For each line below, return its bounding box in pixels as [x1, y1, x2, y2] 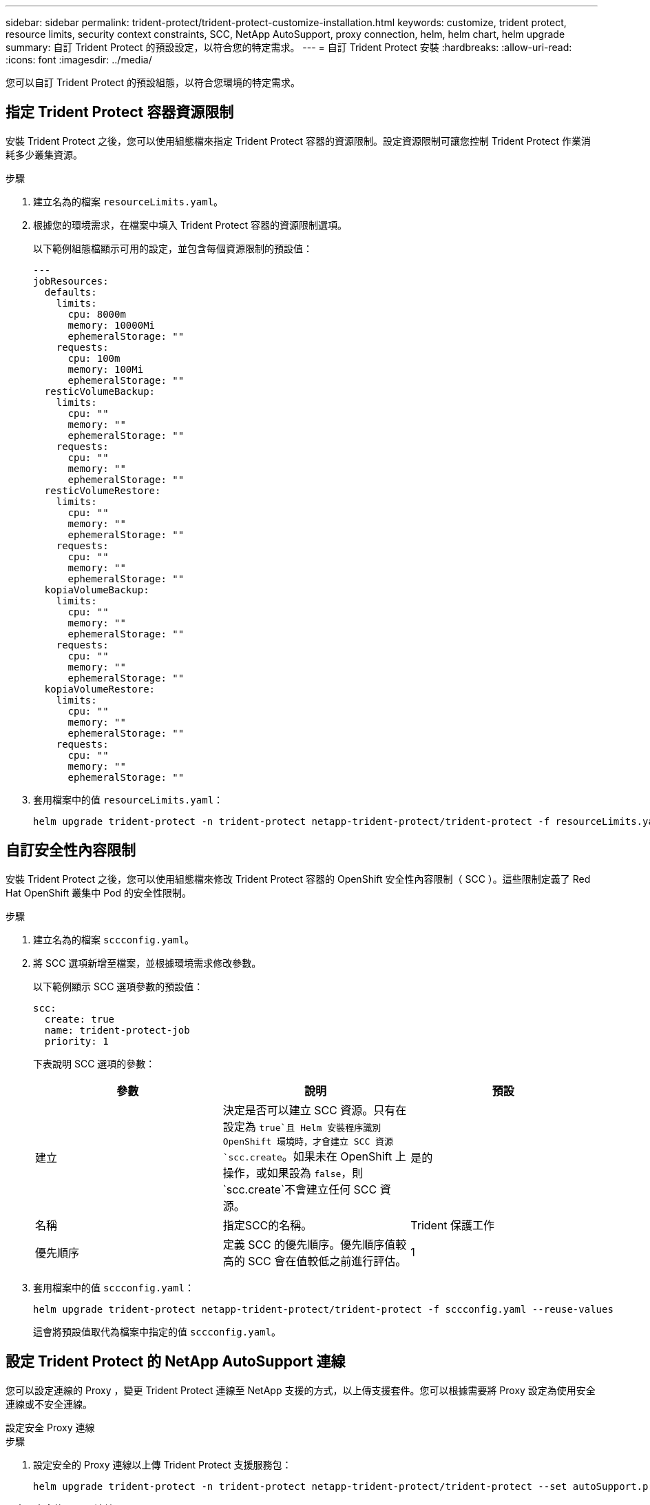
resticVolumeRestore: [44, 484, 161, 496]
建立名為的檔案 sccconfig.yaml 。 [33, 933, 194, 945]
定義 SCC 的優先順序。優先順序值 [222, 1237, 396, 1251]
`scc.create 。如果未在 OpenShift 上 [222, 1149, 406, 1163]
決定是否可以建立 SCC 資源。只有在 [222, 1103, 407, 1117]
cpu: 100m [67, 352, 120, 364]
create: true [44, 1013, 115, 1025]
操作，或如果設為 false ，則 [222, 1165, 364, 1180]
